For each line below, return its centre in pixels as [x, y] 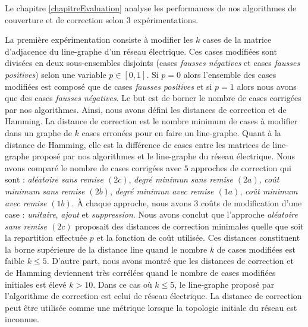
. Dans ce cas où [122, 284]
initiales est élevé [36, 284]
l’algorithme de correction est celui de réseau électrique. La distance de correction [153, 296]
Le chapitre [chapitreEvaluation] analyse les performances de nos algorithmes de [151, 8]
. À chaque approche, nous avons [131, 202]
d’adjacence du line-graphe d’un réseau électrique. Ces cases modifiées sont [141, 51]
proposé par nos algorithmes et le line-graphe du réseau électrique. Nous [163, 156]
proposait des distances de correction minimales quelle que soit [189, 226]
